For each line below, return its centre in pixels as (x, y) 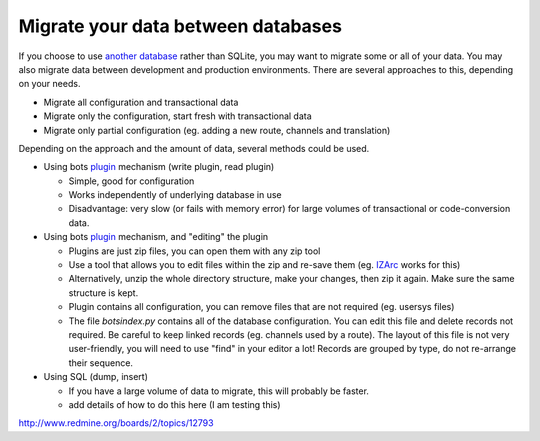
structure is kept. (103, 292)
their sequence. (101, 362)
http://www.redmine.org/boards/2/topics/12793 (116, 423)
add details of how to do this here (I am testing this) (174, 404)
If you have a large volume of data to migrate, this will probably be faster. (219, 391)
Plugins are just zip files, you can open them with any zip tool (194, 251)
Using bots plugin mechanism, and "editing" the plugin (156, 237)
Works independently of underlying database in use (175, 195)
